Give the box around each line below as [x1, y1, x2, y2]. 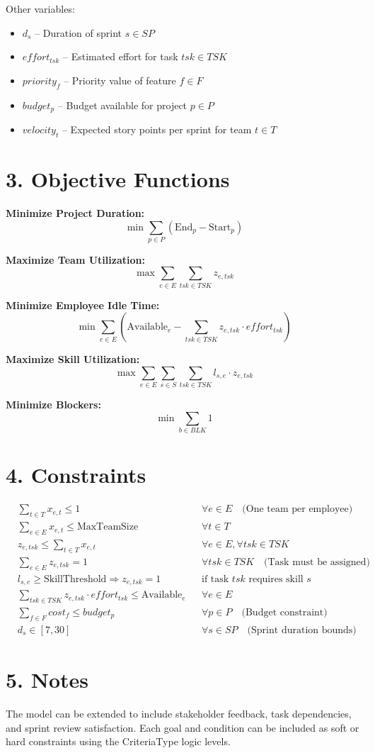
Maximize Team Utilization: [6, 252, 145, 267]
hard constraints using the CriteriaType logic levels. [6, 734, 231, 749]
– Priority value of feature [64, 72, 176, 87]
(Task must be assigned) [264, 557, 371, 567]
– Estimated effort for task [62, 49, 178, 64]
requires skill [248, 574, 304, 584]
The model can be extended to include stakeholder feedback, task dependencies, [6, 705, 352, 720]
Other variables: [6, 1, 75, 16]
